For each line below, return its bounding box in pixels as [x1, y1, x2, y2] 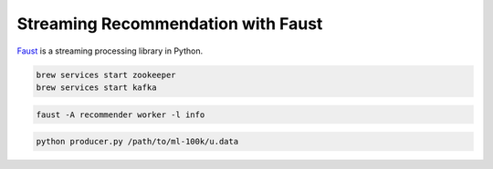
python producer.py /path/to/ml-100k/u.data [36, 136, 239, 147]
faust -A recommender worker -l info [36, 109, 205, 120]
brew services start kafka [36, 82, 157, 93]
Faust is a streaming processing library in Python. [16, 45, 204, 56]
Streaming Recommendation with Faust [16, 14, 323, 34]
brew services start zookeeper [36, 69, 177, 80]
